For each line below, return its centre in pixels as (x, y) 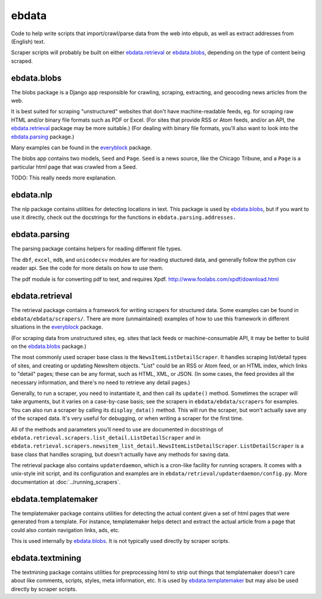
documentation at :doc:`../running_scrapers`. (66, 482)
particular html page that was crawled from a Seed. (74, 166)
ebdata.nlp (32, 195)
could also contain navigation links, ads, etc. (66, 530)
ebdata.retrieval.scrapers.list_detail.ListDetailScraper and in (106, 437)
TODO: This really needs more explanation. (64, 178)
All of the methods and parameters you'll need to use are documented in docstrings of (117, 429)
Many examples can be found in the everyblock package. (81, 147)
